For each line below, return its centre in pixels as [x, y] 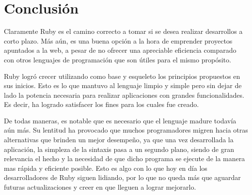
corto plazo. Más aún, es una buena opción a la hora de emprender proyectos [118, 40]
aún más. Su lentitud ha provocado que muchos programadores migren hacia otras [126, 130]
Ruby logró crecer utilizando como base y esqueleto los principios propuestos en [122, 76]
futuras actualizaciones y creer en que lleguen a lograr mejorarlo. [100, 187]
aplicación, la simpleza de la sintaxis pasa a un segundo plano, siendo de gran [119, 149]
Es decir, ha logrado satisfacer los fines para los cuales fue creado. [102, 104]
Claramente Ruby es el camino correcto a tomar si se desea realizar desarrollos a [123, 31]
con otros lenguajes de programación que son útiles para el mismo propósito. [118, 59]
